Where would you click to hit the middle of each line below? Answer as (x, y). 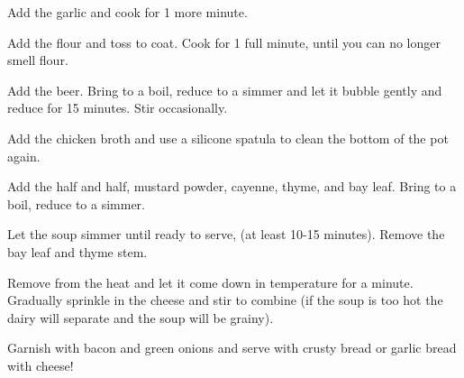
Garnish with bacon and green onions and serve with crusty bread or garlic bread (232, 348)
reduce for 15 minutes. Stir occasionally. (118, 108)
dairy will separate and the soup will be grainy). (141, 317)
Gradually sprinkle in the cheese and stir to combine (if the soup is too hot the (225, 300)
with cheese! (41, 365)
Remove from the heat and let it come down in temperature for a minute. (210, 282)
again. (24, 156)
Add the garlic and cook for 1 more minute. (127, 12)
